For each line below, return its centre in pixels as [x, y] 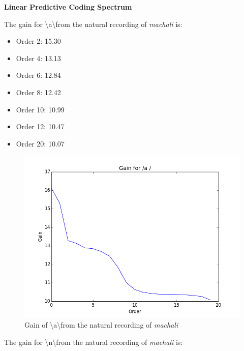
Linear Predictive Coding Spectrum [68, 7]
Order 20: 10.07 [40, 143]
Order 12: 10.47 [40, 126]
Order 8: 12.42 [38, 92]
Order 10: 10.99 [40, 109]
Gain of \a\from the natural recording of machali [101, 324]
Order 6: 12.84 [38, 75]
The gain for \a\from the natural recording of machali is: [93, 24]
